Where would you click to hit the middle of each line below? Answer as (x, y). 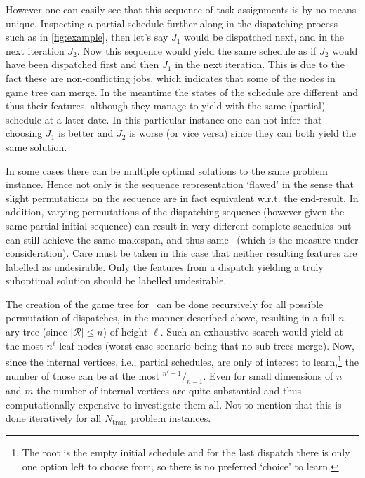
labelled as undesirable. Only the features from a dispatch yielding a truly (165, 266)
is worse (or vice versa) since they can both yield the (243, 133)
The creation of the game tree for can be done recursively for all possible (165, 304)
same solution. (36, 146)
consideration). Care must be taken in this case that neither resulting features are (181, 253)
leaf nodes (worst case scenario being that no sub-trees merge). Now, (207, 345)
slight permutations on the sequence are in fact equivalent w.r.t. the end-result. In (182, 198)
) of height (125, 332)
